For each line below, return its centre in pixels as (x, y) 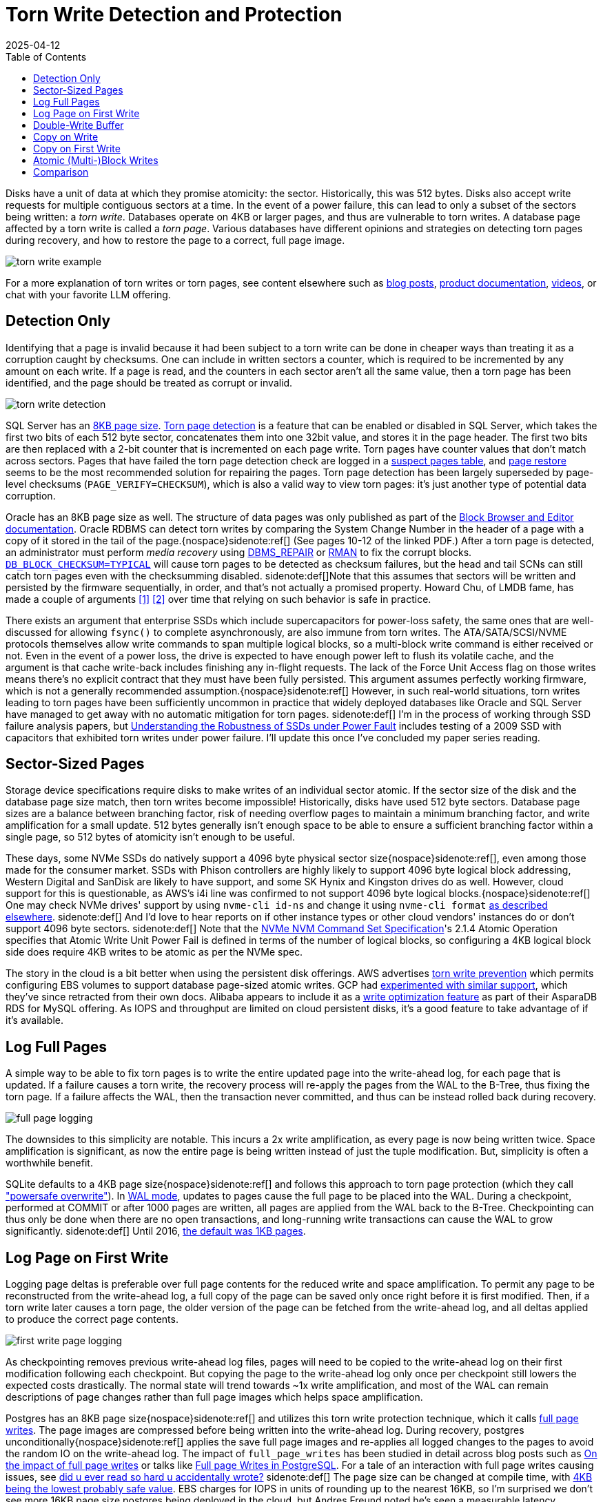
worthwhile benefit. (49, 1163)
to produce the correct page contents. (92, 1319)
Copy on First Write (77, 148)
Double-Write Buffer (79, 125)
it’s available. (34, 1020)
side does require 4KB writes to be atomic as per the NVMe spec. (154, 952)
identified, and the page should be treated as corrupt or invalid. (149, 382)
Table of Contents (46, 56)
